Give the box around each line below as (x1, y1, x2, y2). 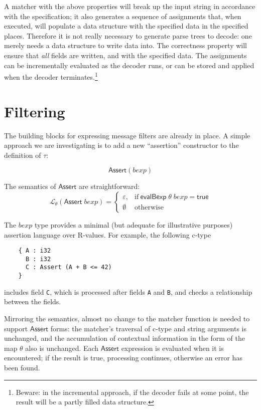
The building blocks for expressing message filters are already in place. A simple (4, 130, 250, 140)
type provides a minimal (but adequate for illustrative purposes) (35, 219, 233, 230)
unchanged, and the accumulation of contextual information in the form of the (4, 333, 245, 343)
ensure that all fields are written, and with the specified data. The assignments (4, 50, 247, 60)
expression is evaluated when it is (121, 342, 224, 353)
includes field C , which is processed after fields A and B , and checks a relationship (4, 286, 252, 297)
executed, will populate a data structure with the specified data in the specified (4, 21, 248, 31)
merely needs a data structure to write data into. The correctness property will (4, 40, 247, 51)
